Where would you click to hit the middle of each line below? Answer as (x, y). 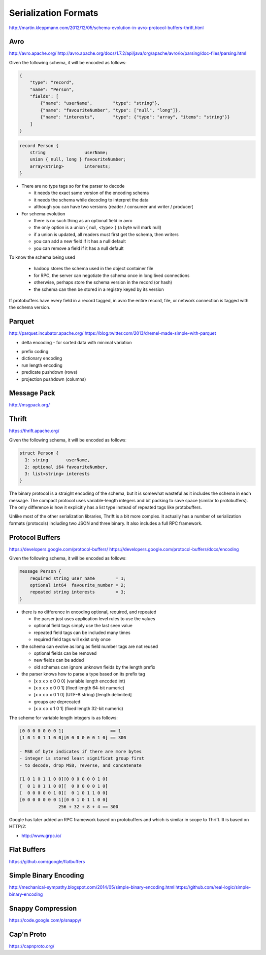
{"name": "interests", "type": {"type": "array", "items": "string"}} (135, 117)
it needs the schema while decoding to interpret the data (91, 199)
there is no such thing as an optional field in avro (83, 221)
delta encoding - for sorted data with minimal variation (77, 342)
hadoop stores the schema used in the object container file (94, 269)
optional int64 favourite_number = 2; (78, 585)
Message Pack (32, 393)
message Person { (40, 571)
